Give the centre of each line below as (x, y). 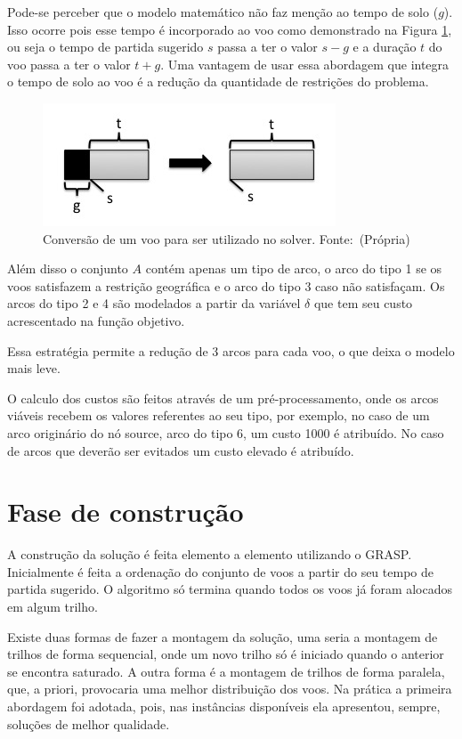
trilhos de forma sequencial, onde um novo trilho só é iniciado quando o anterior (226, 654)
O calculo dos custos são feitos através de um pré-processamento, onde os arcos (223, 398)
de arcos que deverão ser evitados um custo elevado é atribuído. (181, 450)
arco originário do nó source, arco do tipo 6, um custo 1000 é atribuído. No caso (226, 432)
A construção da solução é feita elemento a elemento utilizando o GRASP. (210, 554)
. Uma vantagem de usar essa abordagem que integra (305, 64)
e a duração (385, 47)
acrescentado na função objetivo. (96, 320)
